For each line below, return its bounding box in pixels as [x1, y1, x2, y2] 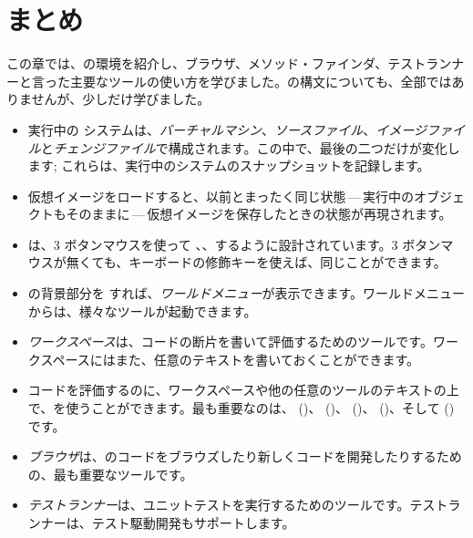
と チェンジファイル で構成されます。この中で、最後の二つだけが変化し [40, 138, 460, 157]
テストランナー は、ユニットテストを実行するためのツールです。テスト [27, 495, 448, 514]
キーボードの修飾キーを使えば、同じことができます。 [129, 253, 447, 272]
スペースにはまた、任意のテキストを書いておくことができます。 [40, 349, 420, 368]
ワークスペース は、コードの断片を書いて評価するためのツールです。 [27, 332, 433, 351]
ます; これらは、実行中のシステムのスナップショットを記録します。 [27, 156, 430, 175]
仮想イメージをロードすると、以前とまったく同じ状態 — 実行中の [27, 186, 415, 205]
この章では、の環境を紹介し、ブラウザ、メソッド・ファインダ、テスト [6, 54, 427, 73]
